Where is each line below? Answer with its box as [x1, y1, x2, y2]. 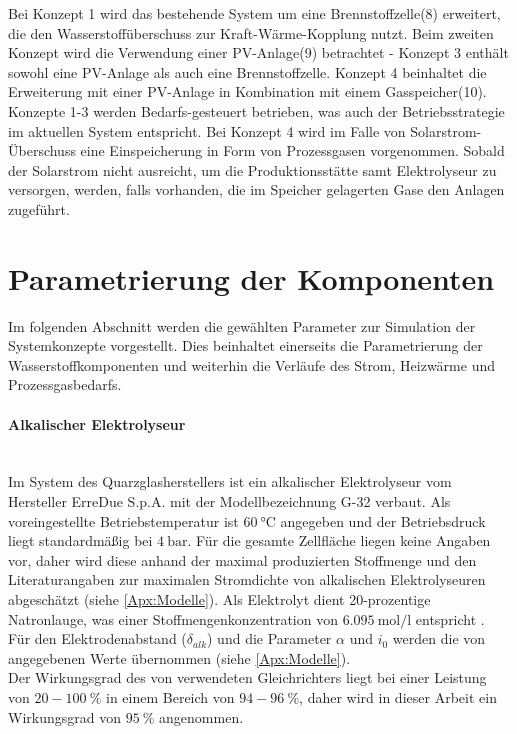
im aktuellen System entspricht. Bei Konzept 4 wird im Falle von [8, 120, 406, 141]
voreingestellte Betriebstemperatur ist [8, 510, 239, 531]
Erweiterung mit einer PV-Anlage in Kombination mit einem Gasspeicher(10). [8, 81, 487, 102]
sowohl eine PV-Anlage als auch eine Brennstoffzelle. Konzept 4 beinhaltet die [8, 61, 487, 82]
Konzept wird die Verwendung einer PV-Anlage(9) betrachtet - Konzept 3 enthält [8, 42, 509, 63]
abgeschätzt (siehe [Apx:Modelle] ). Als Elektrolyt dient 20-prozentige [8, 588, 431, 609]
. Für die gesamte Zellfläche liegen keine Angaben [187, 530, 491, 551]
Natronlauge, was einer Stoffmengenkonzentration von [8, 608, 338, 629]
